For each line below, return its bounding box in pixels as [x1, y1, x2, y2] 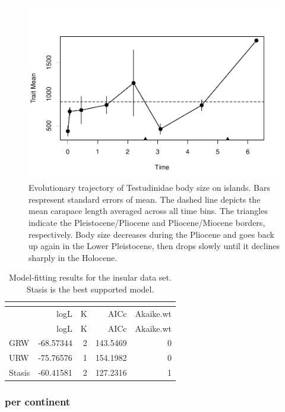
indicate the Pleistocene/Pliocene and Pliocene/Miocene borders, [28, 216, 265, 228]
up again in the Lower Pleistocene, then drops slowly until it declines [28, 240, 280, 252]
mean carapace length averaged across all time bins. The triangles [28, 205, 268, 217]
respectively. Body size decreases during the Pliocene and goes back [28, 228, 274, 240]
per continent [5, 394, 71, 409]
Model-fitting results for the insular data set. [9, 271, 172, 284]
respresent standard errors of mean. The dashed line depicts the [28, 193, 261, 205]
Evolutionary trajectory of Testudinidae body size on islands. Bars [28, 181, 270, 194]
